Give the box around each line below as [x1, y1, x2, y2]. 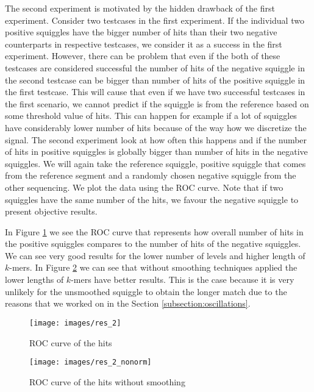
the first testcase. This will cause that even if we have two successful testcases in [5, 85, 305, 98]
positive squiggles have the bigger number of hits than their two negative [5, 26, 277, 38]
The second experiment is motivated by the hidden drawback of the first [5, 2, 275, 14]
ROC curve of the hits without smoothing [29, 375, 185, 388]
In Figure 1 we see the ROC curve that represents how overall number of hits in [5, 225, 304, 238]
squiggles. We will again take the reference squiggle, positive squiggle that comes [5, 157, 306, 169]
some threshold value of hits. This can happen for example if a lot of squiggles [5, 109, 297, 122]
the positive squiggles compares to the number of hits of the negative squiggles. [5, 237, 301, 250]
